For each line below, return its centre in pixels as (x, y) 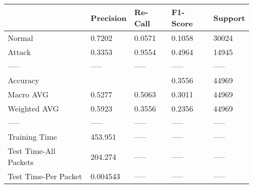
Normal (21, 38)
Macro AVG (28, 94)
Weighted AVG (34, 108)
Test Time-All (32, 151)
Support (229, 18)
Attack (19, 52)
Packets (21, 162)
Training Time (32, 137)
